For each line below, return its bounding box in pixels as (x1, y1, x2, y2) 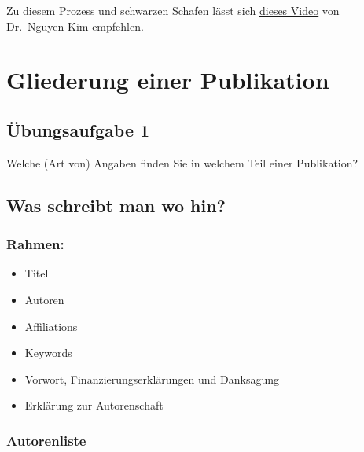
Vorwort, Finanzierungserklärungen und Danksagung (24, 370, 279, 387)
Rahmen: (6, 234, 64, 254)
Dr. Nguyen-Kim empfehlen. (6, 17, 144, 34)
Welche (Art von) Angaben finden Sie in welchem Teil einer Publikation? (6, 154, 358, 171)
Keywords (24, 344, 72, 361)
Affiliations (24, 318, 78, 334)
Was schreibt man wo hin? (6, 193, 226, 217)
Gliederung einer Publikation (6, 64, 329, 96)
